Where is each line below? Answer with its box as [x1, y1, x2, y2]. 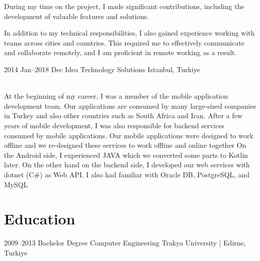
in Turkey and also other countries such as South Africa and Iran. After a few [4, 110, 242, 121]
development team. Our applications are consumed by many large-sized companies [4, 100, 256, 111]
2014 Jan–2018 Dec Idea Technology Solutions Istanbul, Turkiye [4, 64, 200, 74]
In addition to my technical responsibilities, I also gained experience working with [4, 28, 255, 38]
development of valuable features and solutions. [4, 11, 149, 21]
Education [4, 208, 75, 229]
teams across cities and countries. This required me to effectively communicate [4, 37, 244, 48]
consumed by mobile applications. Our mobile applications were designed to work [4, 130, 253, 140]
